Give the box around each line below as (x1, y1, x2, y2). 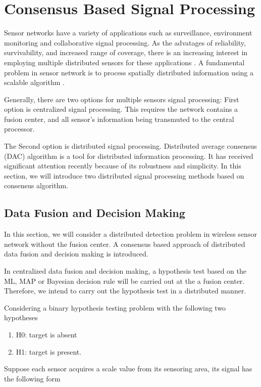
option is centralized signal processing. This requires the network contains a (4, 104, 238, 114)
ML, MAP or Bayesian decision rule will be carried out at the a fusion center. (4, 275, 245, 286)
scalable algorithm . (4, 77, 65, 88)
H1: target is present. (16, 346, 82, 357)
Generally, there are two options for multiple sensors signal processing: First (4, 94, 239, 104)
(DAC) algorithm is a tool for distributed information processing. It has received (4, 150, 253, 161)
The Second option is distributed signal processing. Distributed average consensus (4, 141, 257, 151)
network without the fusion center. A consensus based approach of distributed (4, 238, 245, 249)
